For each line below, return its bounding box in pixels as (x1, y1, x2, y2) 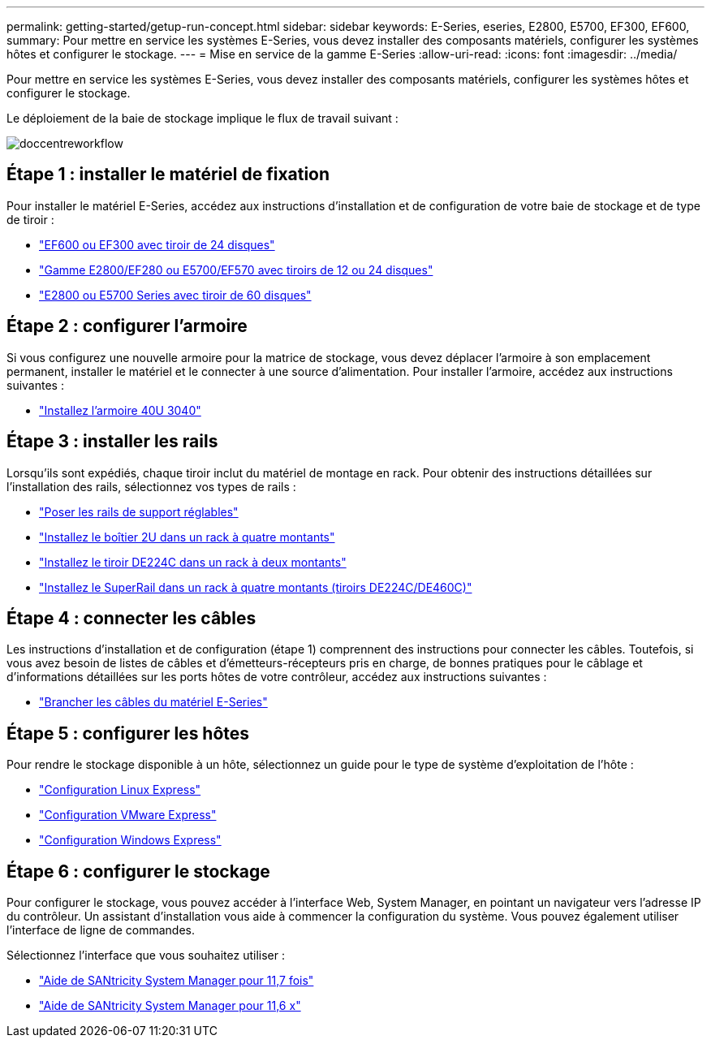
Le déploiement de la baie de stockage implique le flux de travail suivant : (6, 111, 399, 125)
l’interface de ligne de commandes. (6, 923, 196, 938)
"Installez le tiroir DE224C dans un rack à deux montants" (39, 554, 347, 569)
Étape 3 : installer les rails (6, 431, 218, 452)
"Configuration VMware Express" (39, 808, 217, 822)
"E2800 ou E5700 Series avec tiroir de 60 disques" (39, 287, 312, 302)
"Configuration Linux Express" (39, 783, 201, 797)
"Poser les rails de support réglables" (39, 504, 239, 519)
